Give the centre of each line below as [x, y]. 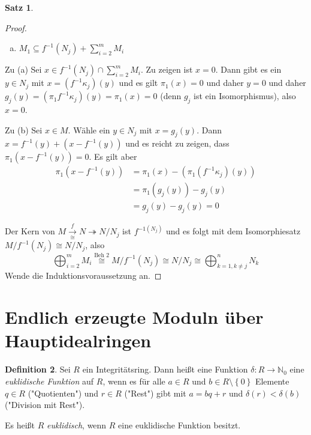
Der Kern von [30, 231]
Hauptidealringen [78, 340]
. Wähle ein [89, 129]
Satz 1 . [19, 7]
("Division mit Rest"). [45, 405]
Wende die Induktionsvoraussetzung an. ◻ [83, 275]
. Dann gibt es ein [248, 69]
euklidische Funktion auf [49, 381]
